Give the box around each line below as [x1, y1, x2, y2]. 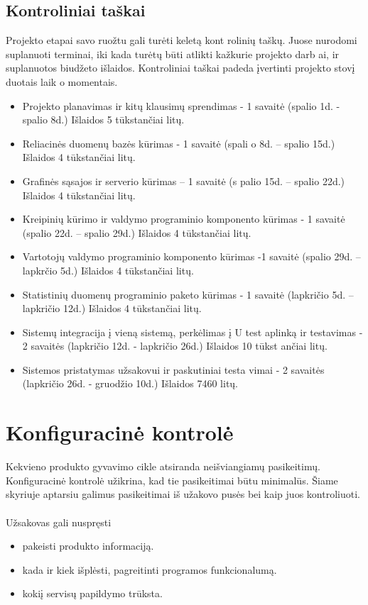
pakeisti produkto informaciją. [22, 538, 154, 553]
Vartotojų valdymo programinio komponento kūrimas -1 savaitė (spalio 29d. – [22, 249, 361, 264]
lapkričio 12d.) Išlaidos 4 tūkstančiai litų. [22, 301, 202, 316]
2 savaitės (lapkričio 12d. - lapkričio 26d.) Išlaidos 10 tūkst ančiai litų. [22, 338, 328, 353]
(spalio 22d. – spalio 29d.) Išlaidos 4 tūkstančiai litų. [22, 225, 251, 240]
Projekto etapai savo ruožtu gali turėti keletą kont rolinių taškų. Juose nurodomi [6, 33, 357, 48]
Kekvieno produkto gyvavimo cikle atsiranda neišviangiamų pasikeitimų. [6, 459, 320, 474]
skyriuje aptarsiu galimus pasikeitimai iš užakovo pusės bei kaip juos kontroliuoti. [6, 487, 360, 501]
